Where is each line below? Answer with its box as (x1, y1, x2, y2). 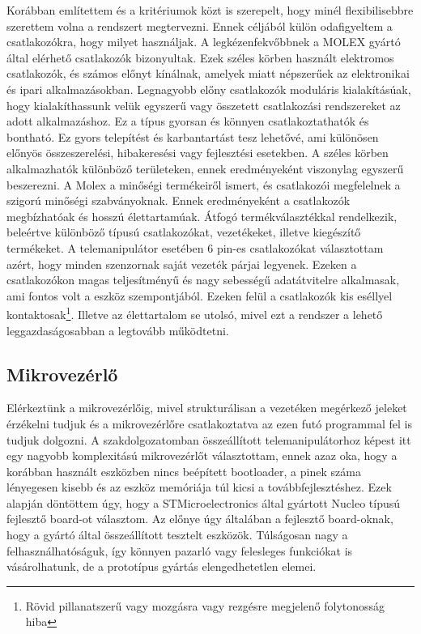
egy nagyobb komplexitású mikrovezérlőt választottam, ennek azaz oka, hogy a (6, 447, 398, 464)
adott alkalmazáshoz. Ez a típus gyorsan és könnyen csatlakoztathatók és (6, 113, 369, 130)
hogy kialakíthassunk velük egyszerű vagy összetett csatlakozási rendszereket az (6, 96, 401, 113)
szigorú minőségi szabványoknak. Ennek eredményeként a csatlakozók (6, 192, 351, 209)
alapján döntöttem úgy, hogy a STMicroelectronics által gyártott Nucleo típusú (6, 494, 401, 511)
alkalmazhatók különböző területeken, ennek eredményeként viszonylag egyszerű (6, 160, 404, 177)
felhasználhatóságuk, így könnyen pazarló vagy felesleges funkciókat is (6, 542, 353, 559)
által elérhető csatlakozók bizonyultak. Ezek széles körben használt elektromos (6, 49, 394, 66)
